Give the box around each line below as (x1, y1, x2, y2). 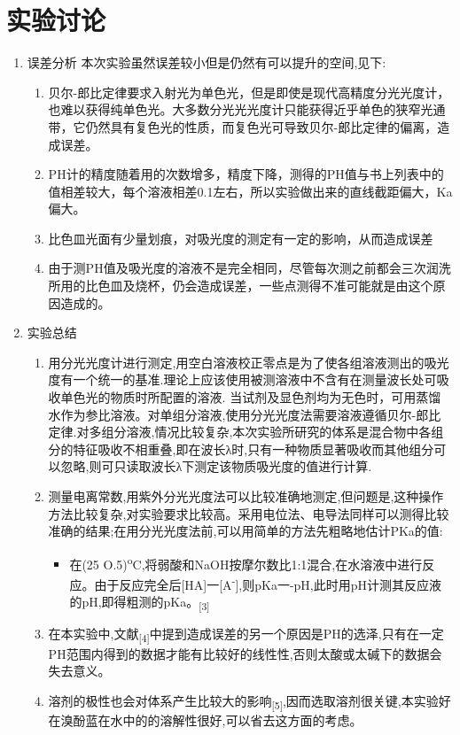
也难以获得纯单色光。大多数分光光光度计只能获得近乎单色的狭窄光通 (48, 100, 446, 119)
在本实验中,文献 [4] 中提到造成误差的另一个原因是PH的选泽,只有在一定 (48, 624, 444, 646)
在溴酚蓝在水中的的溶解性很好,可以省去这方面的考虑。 (48, 710, 363, 729)
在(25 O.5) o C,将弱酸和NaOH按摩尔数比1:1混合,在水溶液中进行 (69, 552, 423, 573)
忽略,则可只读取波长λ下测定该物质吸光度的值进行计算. (60, 457, 372, 476)
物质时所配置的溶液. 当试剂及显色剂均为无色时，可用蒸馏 (110, 388, 441, 406)
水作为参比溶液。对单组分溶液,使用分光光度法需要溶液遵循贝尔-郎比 (48, 405, 441, 423)
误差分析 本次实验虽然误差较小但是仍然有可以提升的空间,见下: (27, 53, 386, 72)
